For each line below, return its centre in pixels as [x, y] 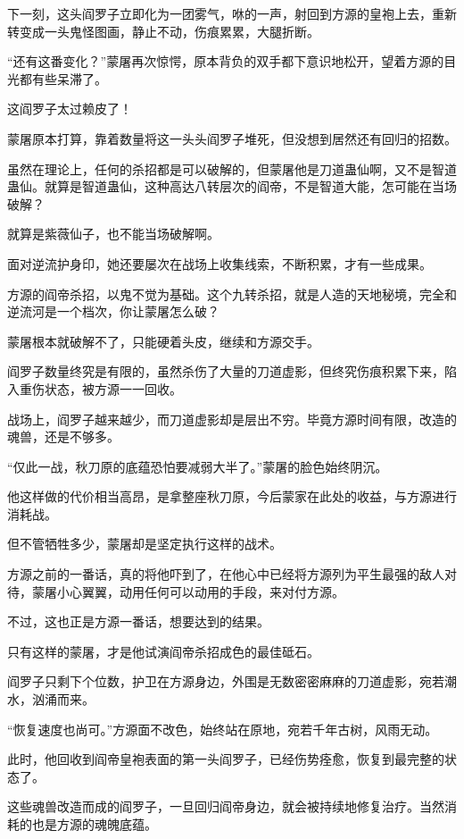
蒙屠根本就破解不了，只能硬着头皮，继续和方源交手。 [163, 341]
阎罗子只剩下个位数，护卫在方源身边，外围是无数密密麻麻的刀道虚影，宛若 [226, 681]
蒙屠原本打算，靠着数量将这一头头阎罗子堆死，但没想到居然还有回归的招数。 [232, 138]
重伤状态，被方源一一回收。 [100, 388]
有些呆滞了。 [69, 78]
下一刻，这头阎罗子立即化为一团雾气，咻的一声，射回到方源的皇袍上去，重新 [232, 13]
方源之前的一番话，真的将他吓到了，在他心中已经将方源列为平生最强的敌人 [226, 574]
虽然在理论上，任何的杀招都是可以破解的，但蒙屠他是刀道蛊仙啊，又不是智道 [232, 168]
